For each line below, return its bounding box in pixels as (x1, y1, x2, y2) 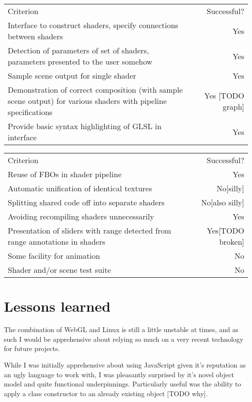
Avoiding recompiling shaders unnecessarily (8, 211, 154, 222)
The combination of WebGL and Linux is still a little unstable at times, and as (4, 324, 238, 335)
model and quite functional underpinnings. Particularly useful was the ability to (4, 379, 241, 389)
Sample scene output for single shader (8, 70, 136, 81)
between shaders (8, 31, 63, 42)
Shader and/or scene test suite (8, 264, 111, 275)
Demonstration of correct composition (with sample (8, 84, 183, 95)
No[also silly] (201, 197, 244, 208)
